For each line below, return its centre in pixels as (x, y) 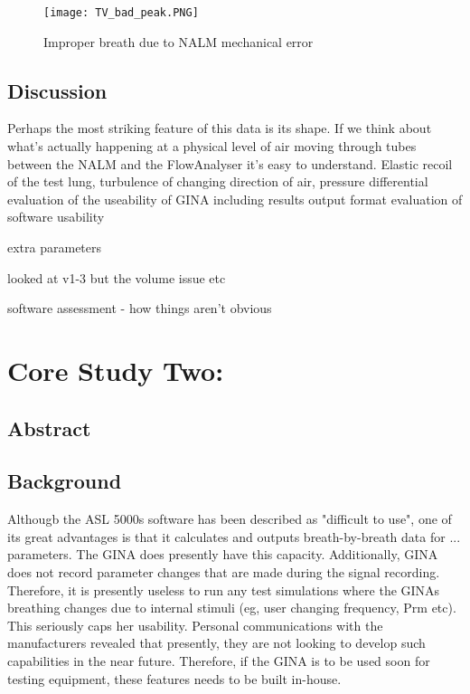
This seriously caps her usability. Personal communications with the (195, 625)
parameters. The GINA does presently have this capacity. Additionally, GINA (223, 554)
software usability (56, 217)
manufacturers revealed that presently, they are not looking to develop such (216, 643)
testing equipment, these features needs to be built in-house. (174, 678)
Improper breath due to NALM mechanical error (179, 41)
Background (65, 481)
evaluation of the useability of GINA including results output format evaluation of (235, 199)
